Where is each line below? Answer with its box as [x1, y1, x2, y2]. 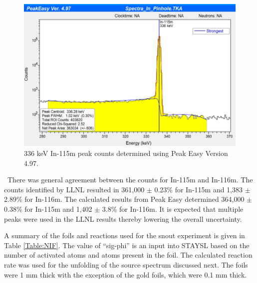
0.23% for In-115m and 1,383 [154, 184, 243, 194]
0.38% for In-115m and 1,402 [4, 204, 92, 214]
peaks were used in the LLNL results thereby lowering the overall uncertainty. [4, 213, 242, 224]
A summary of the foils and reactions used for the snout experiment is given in [4, 230, 245, 241]
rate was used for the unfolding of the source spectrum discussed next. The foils [4, 259, 248, 270]
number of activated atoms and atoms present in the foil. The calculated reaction [4, 250, 253, 260]
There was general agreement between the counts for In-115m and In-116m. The [7, 174, 253, 185]
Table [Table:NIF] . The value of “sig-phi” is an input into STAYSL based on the [4, 240, 250, 250]
